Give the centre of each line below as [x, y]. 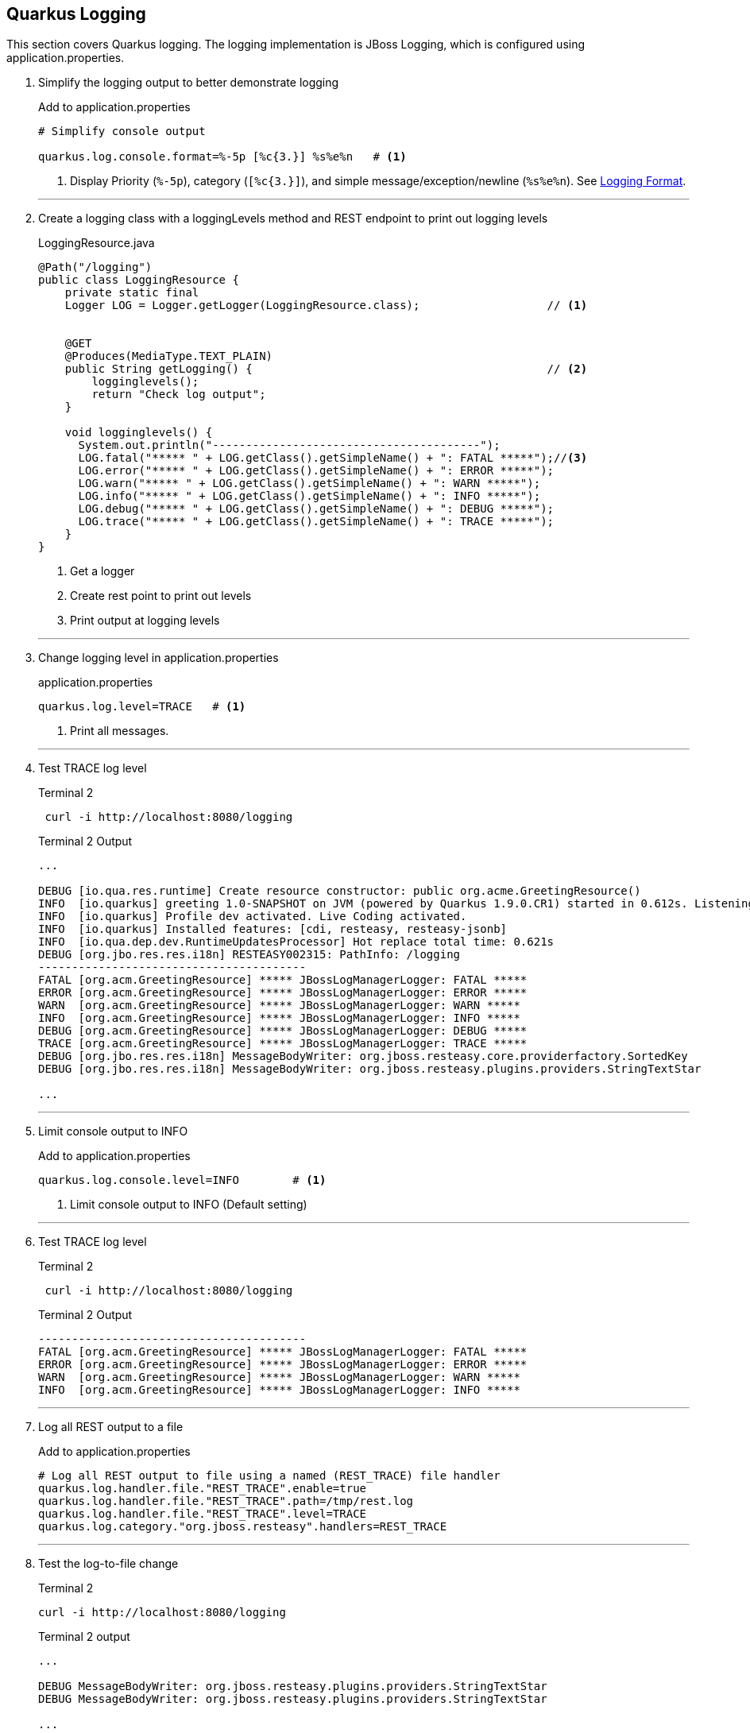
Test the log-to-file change [108, 1564]
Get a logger [102, 571]
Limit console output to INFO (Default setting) [189, 1205]
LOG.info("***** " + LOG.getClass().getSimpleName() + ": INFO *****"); [309, 496]
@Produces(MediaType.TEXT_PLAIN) [169, 356]
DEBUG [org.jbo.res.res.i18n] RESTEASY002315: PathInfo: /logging [249, 955]
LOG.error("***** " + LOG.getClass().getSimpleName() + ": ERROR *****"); [316, 471]
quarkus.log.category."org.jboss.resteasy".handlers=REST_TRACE [243, 1527]
